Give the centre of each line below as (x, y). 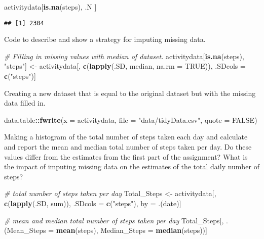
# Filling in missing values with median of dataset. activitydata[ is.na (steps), (124, 56)
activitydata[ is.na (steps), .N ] (50, 7)
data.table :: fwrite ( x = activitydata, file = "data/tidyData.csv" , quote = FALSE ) (131, 119)
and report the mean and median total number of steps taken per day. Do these (128, 147)
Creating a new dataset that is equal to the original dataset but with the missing (130, 93)
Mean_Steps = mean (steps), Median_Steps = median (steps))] (107, 230)
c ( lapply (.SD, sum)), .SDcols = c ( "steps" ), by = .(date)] (93, 203)
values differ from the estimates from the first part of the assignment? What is (126, 156)
